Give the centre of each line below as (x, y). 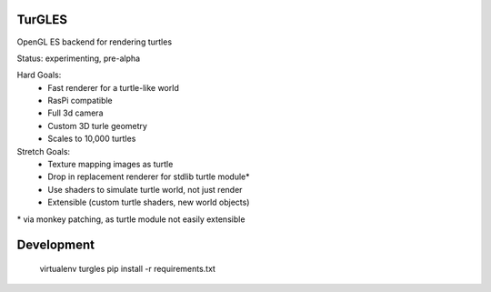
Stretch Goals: (44, 151)
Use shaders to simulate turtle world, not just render (145, 189)
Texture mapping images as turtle (110, 165)
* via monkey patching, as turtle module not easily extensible (131, 219)
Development (56, 245)
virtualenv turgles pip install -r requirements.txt (127, 269)
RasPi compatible (80, 101)
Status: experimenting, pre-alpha (79, 58)
